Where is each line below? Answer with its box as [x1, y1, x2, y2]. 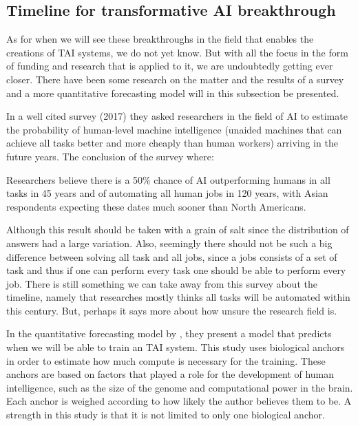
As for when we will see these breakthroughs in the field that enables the [6, 32, 314, 46]
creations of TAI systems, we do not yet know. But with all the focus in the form [6, 45, 348, 59]
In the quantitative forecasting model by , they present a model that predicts [6, 326, 332, 341]
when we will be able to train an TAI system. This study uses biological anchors [6, 340, 345, 354]
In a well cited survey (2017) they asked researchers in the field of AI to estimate [6, 109, 348, 123]
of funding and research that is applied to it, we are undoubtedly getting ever [6, 58, 333, 73]
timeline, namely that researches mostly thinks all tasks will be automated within [6, 290, 350, 304]
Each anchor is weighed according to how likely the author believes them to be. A [6, 394, 352, 408]
